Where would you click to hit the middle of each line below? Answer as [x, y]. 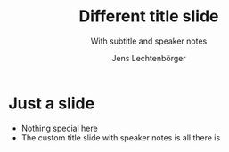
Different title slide [149, 16]
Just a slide [52, 103]
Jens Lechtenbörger [149, 58]
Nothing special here [60, 128]
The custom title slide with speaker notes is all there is [121, 137]
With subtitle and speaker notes [149, 41]
